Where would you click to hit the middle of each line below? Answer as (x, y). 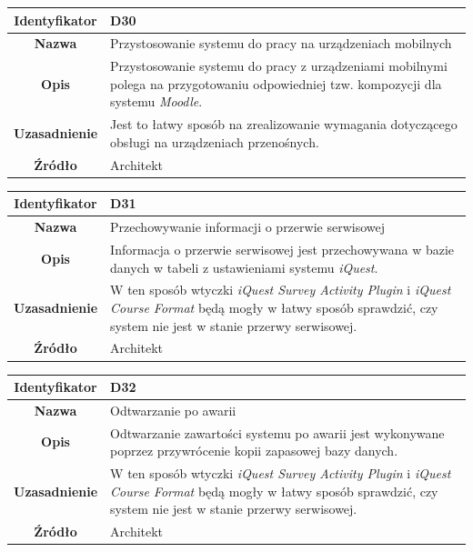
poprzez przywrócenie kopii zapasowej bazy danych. (254, 451)
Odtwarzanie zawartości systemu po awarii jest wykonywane (277, 432)
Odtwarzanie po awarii (173, 410)
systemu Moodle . (156, 101)
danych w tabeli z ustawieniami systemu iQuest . (244, 267)
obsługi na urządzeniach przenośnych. (215, 141)
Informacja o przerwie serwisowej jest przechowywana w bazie (282, 249)
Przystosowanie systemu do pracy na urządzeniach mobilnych (281, 43)
